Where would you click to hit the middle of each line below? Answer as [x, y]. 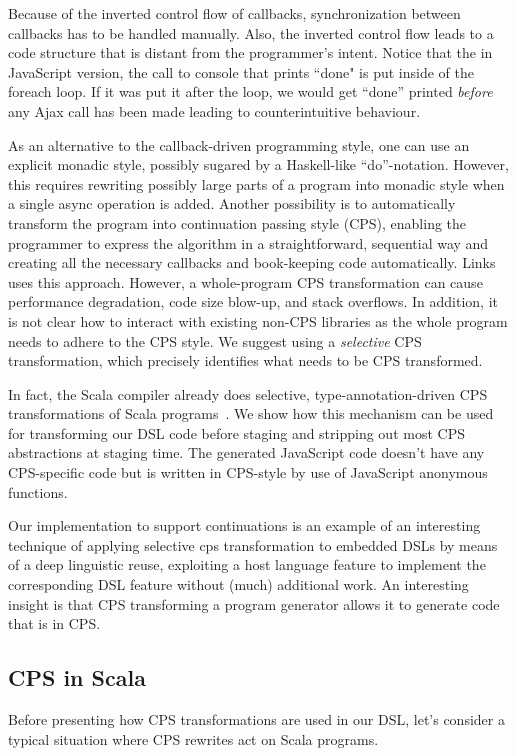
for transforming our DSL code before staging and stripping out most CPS [236, 432]
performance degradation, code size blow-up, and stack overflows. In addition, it [253, 301]
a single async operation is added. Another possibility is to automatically [232, 203]
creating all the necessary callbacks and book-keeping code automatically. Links [252, 262]
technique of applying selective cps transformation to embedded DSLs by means [253, 544]
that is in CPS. [54, 623]
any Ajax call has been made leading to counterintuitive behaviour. [214, 110]
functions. [38, 491]
